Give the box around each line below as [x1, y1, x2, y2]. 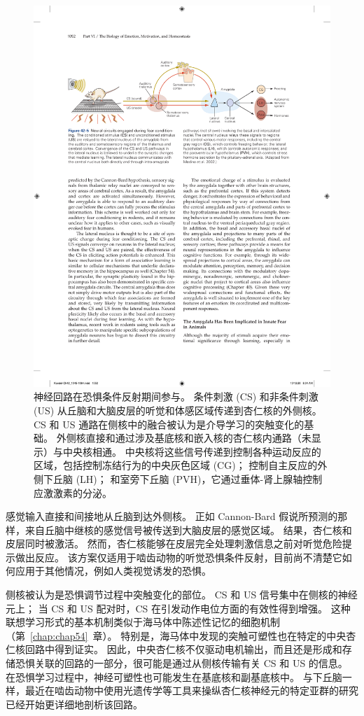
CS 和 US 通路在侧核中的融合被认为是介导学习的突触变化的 [34, 416, 304, 431]
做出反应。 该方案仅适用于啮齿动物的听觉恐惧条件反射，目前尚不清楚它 [15, 549, 342, 564]
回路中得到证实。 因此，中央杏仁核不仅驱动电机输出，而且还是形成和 [24, 642, 342, 657]
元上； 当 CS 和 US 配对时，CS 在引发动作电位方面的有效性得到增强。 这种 [6, 601, 351, 615]
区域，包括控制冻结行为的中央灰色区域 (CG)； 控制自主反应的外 [34, 458, 328, 472]
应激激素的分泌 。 [34, 485, 112, 500]
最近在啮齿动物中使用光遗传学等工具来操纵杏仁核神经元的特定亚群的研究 [24, 683, 358, 698]
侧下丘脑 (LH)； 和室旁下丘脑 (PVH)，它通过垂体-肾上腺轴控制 [34, 471, 323, 486]
